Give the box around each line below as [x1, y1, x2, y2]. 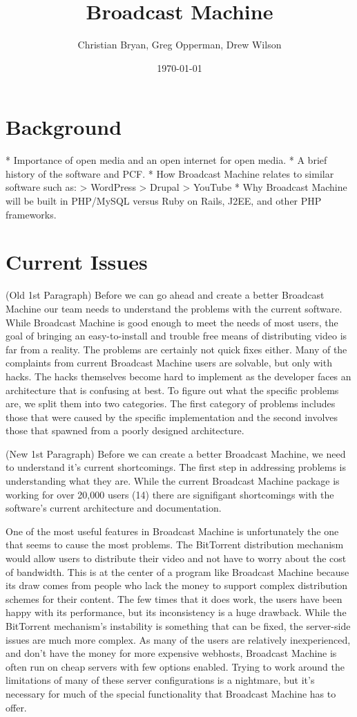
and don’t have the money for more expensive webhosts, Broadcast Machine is [6, 646, 337, 660]
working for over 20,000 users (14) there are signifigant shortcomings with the [6, 487, 334, 501]
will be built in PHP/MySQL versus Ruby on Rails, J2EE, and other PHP [6, 194, 322, 208]
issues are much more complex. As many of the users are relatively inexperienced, [6, 632, 351, 646]
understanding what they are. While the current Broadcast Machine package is [6, 474, 340, 488]
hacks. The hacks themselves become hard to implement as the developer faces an [6, 369, 351, 383]
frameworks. [6, 207, 57, 221]
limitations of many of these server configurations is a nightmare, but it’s [6, 673, 315, 687]
